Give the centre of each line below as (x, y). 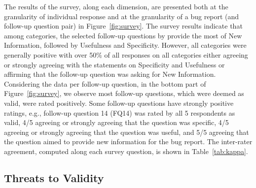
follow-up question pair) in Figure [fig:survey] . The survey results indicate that (123, 26)
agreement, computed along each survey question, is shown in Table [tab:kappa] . (126, 151)
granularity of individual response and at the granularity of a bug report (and (122, 16)
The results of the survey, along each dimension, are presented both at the (116, 6)
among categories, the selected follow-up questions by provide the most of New (123, 35)
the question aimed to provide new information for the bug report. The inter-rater (128, 141)
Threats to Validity (54, 177)
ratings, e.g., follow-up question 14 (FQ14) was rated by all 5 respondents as (120, 112)
